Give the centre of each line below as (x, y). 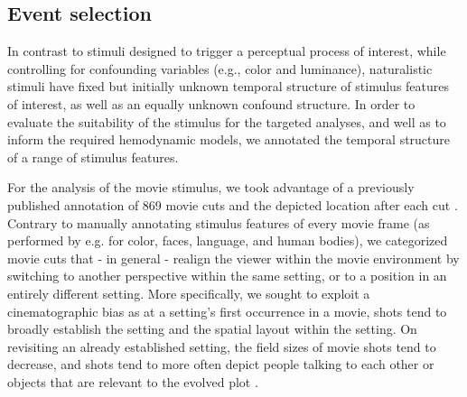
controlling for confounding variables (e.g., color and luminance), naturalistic (220, 68)
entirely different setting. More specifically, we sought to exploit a (189, 293)
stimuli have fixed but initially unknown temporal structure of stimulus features (229, 86)
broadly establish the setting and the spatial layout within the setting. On (212, 329)
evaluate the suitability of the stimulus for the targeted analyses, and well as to (227, 121)
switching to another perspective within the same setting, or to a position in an (227, 276)
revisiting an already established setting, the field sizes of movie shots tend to (222, 346)
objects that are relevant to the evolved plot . (133, 381)
